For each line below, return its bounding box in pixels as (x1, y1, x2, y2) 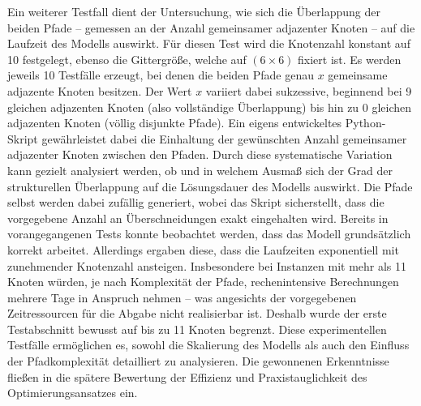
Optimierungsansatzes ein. (7, 384, 138, 401)
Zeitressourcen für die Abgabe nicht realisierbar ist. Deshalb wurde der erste (7, 305, 387, 322)
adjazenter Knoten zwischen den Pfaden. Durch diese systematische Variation (7, 146, 393, 163)
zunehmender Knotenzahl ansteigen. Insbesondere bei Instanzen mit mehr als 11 (7, 257, 407, 274)
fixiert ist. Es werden (298, 50, 402, 67)
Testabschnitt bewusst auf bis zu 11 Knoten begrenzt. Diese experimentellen (7, 320, 387, 337)
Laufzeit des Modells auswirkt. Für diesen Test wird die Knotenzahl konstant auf (7, 35, 410, 52)
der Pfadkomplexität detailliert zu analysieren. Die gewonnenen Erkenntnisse (7, 353, 389, 370)
